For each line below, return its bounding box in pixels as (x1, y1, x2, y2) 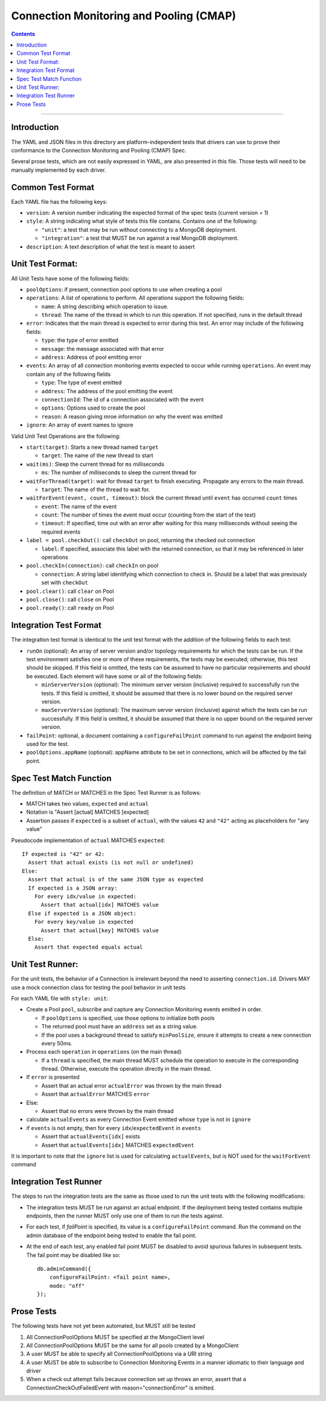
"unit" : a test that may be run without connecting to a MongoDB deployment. (41, 226, 237, 233)
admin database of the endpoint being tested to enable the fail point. (26, 1232, 197, 1239)
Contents (11, 30, 36, 38)
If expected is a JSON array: (28, 884, 118, 892)
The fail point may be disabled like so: (26, 1251, 121, 1258)
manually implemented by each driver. (11, 166, 106, 174)
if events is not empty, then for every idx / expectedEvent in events (26, 1124, 202, 1131)
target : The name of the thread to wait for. (41, 486, 150, 493)
